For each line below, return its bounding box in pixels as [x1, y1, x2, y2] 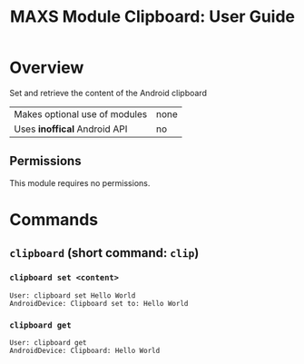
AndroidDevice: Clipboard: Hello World [9, 346, 161, 355]
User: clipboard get [9, 338, 88, 347]
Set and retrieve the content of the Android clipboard [9, 87, 207, 98]
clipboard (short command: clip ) [9, 245, 200, 261]
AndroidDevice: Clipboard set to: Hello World [9, 299, 189, 308]
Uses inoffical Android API [14, 123, 128, 135]
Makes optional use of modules [14, 107, 148, 120]
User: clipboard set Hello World [9, 290, 136, 300]
